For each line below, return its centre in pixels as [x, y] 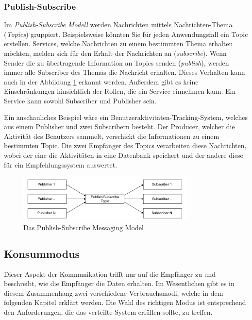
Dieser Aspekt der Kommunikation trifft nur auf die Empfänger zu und [110, 274]
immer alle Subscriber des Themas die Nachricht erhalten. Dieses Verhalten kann [125, 72]
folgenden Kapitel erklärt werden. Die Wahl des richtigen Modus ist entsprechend [125, 302]
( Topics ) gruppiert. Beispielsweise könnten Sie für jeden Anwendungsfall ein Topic [126, 34]
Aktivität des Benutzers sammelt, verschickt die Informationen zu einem [112, 136]
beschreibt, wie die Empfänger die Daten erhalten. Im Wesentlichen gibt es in [119, 283]
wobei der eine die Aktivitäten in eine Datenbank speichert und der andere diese [124, 155]
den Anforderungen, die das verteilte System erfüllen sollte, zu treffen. [108, 312]
